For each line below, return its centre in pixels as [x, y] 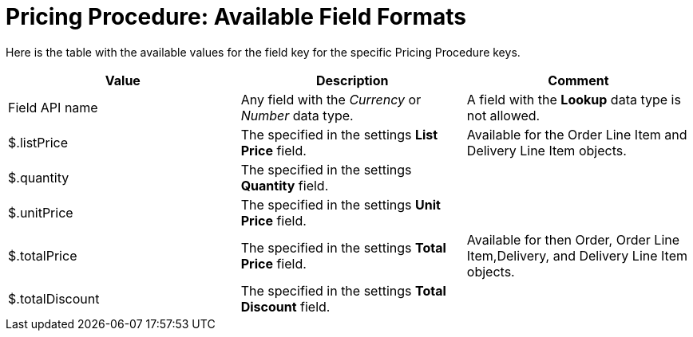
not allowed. [503, 115]
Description [352, 80]
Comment [578, 80]
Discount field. [285, 306]
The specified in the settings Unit [341, 204]
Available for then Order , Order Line [573, 239]
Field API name [53, 107]
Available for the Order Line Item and [577, 134]
